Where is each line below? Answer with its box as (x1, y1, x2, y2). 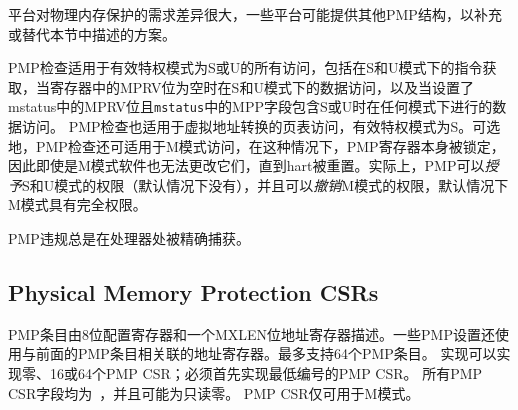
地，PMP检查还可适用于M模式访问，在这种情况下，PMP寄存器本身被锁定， (8, 135, 505, 156)
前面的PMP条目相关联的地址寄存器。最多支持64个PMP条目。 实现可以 (35, 343, 497, 364)
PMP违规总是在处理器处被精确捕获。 (8, 228, 250, 248)
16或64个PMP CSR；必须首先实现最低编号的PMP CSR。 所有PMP (49, 362, 483, 383)
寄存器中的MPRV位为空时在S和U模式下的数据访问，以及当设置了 (49, 76, 474, 97)
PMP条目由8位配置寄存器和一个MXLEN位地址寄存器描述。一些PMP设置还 (8, 323, 495, 344)
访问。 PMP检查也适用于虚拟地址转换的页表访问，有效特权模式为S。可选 (21, 116, 501, 137)
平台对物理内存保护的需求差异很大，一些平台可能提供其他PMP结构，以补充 (8, 4, 502, 24)
